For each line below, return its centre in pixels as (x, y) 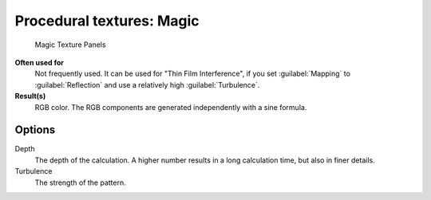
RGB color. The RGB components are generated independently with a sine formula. (171, 107)
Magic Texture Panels (71, 45)
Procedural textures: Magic (107, 21)
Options (35, 130)
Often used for (39, 62)
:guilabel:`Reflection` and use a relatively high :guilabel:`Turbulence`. (147, 84)
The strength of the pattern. (81, 182)
